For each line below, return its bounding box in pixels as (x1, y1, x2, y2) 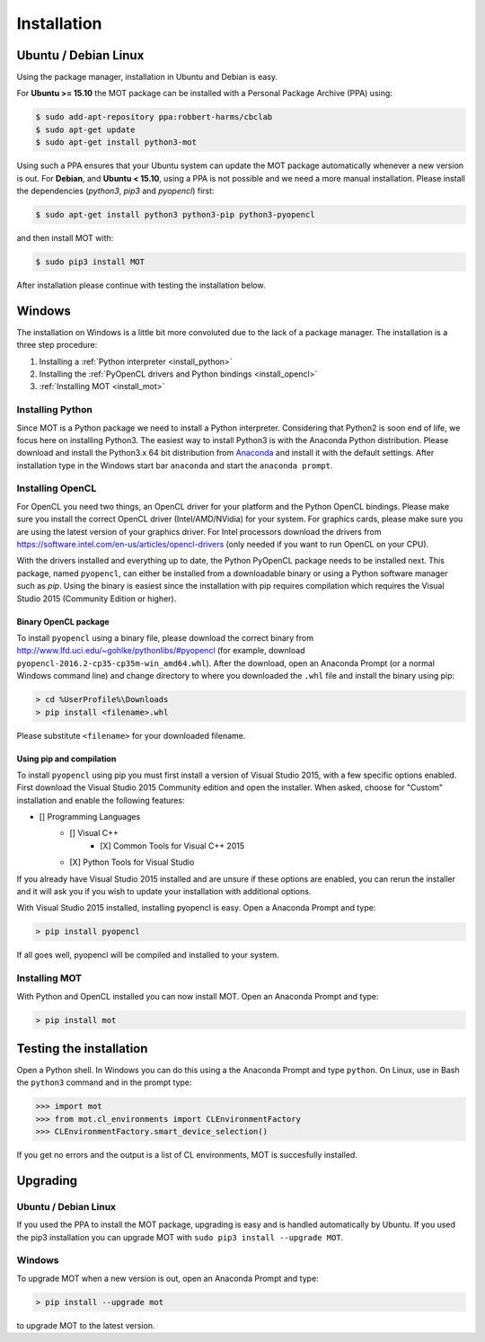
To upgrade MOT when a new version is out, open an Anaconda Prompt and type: (16, 1273, 319, 1284)
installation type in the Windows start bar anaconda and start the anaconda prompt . (16, 459, 333, 471)
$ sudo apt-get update (35, 124, 136, 135)
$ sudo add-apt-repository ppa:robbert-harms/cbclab (35, 112, 273, 122)
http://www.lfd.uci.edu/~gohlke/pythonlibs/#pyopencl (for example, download (16, 645, 305, 656)
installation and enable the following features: (16, 795, 185, 805)
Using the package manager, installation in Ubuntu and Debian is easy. (16, 72, 278, 83)
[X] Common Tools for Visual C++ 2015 (100, 840, 245, 851)
